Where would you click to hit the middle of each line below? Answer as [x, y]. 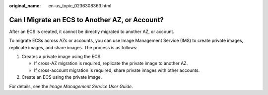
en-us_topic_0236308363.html [80, 6]
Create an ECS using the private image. [62, 77]
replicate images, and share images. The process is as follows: [73, 47]
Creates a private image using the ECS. [62, 57]
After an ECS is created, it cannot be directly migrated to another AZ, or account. [92, 32]
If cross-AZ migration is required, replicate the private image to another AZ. [111, 63]
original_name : [25, 6]
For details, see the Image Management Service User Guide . [71, 86]
